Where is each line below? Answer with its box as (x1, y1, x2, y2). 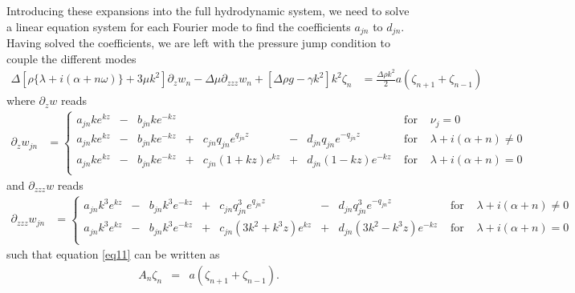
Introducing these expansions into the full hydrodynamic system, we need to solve (6, 2, 410, 18)
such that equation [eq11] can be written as (6, 246, 220, 263)
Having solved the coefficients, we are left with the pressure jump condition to (6, 34, 390, 51)
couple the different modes (6, 50, 137, 66)
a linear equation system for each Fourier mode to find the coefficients (6, 18, 351, 34)
